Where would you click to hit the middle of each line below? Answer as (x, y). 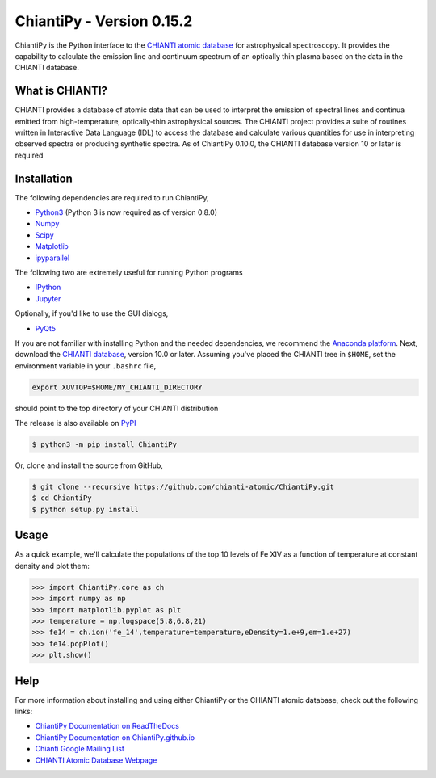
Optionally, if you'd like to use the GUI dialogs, (92, 313)
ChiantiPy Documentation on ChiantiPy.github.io (115, 737)
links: (24, 711)
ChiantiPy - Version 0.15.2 (104, 21)
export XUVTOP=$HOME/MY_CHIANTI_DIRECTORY (117, 387)
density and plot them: (52, 566)
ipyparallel (52, 258)
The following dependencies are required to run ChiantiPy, (112, 197)
